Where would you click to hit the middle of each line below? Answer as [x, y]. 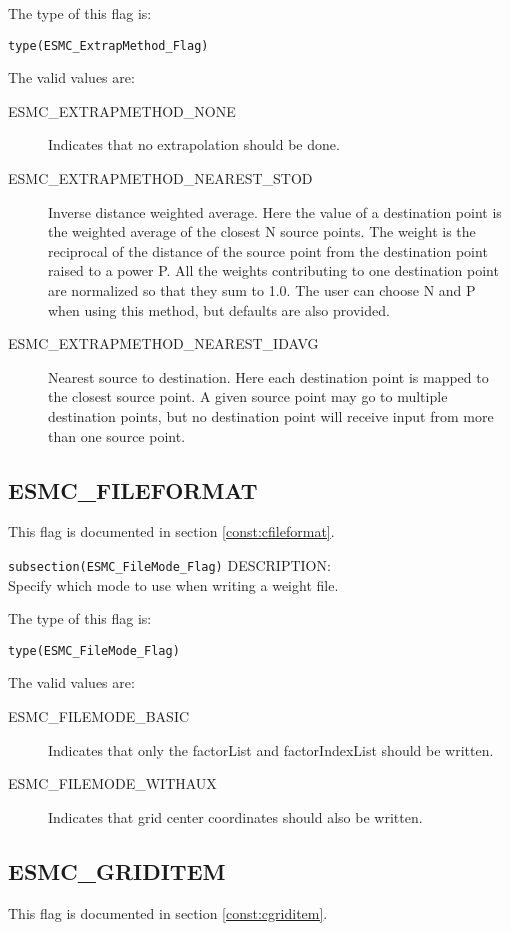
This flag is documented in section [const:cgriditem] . [168, 912]
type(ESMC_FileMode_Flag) [94, 650]
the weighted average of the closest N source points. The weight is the [262, 231]
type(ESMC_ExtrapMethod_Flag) [108, 45]
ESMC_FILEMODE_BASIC [99, 716]
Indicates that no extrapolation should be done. [194, 144]
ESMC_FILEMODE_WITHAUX [112, 783]
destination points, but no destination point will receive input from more [271, 415]
